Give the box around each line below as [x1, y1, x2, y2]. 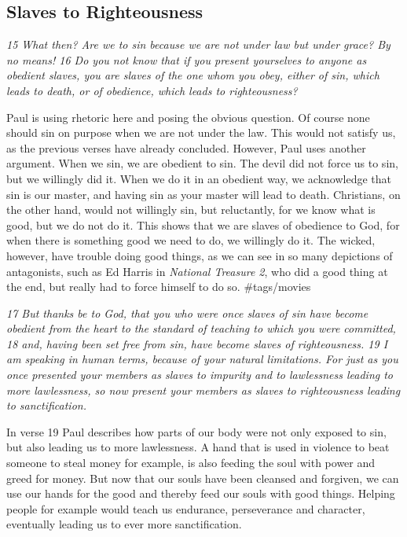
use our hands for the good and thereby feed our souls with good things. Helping [6, 485, 395, 502]
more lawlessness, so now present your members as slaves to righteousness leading [6, 381, 401, 398]
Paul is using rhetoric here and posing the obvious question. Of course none [6, 109, 370, 125]
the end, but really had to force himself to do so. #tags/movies [6, 278, 311, 295]
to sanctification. [6, 397, 86, 414]
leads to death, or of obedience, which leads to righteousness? [6, 82, 298, 98]
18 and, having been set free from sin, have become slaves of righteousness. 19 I [6, 335, 388, 351]
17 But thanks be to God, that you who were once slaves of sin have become [6, 304, 368, 321]
